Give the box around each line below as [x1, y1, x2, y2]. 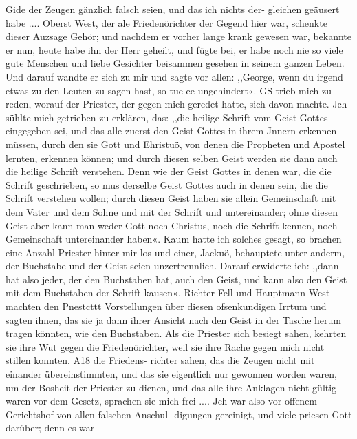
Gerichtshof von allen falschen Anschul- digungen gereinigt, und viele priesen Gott [6, 407, 352, 421]
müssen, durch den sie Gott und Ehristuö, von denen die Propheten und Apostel [6, 136, 345, 151]
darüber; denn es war [6, 420, 95, 435]
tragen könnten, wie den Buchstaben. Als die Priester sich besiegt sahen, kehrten [6, 326, 347, 340]
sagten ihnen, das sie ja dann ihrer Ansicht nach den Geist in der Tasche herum [6, 312, 341, 327]
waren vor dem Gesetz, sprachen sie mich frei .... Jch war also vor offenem [6, 394, 318, 408]
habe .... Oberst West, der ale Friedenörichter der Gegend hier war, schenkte [6, 15, 327, 30]
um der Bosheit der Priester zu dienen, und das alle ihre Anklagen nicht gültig [6, 380, 337, 394]
